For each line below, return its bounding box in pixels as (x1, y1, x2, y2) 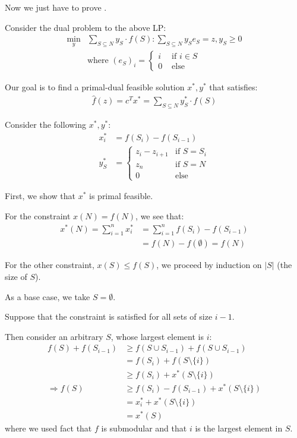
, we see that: (135, 209, 184, 222)
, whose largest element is (110, 330, 204, 342)
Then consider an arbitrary (5, 330, 103, 342)
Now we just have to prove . (5, 1, 107, 13)
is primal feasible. (89, 190, 153, 202)
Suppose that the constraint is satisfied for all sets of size (5, 310, 213, 323)
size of (5, 270, 27, 283)
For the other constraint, (5, 259, 94, 271)
